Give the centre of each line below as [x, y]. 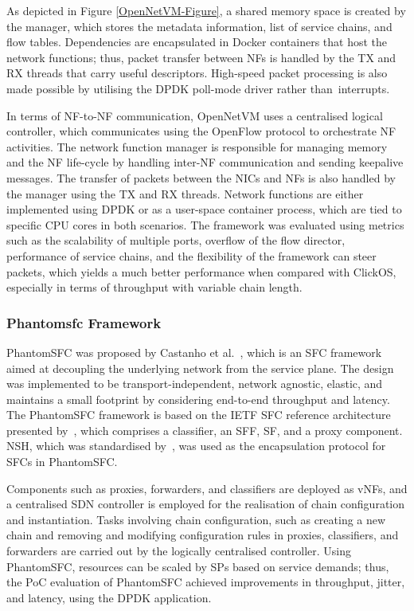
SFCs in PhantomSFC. [62, 462]
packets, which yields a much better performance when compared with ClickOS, [201, 271]
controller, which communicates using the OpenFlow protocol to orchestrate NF [201, 131]
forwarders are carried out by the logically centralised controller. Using [179, 551]
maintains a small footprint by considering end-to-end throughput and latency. [198, 399]
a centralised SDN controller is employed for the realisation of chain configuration [206, 504]
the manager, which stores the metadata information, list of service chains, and [199, 26]
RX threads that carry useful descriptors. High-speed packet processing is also [197, 73]
